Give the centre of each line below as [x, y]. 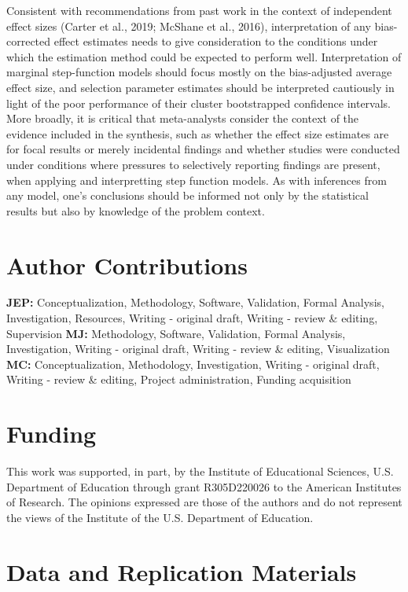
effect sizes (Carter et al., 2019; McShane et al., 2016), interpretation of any [189, 26]
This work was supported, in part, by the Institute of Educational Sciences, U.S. [200, 471]
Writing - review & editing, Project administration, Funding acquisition [179, 379]
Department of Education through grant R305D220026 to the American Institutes [204, 486]
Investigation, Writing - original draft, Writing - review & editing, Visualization [198, 349]
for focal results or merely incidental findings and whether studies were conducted [203, 149]
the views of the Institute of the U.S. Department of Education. [160, 517]
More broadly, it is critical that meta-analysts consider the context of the [183, 118]
